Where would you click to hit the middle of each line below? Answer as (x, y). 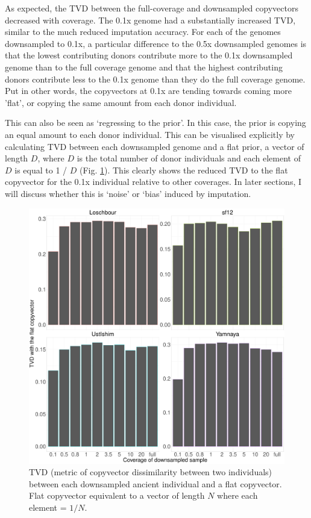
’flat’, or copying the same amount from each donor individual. (121, 102)
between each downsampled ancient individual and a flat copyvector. (155, 483)
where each (237, 495)
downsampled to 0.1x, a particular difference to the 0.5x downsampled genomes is (156, 43)
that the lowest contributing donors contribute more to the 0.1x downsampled (149, 55)
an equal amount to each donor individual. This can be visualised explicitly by (150, 134)
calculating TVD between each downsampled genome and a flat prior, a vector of (155, 146)
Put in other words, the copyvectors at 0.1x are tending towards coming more (148, 91)
